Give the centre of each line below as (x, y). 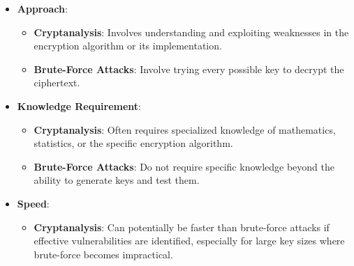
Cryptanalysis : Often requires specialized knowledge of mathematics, (185, 129)
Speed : (33, 203)
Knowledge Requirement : (79, 105)
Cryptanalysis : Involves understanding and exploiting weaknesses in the (191, 32)
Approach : (42, 8)
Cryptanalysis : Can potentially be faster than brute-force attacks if (182, 227)
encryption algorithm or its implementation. (128, 46)
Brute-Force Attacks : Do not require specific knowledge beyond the (184, 166)
